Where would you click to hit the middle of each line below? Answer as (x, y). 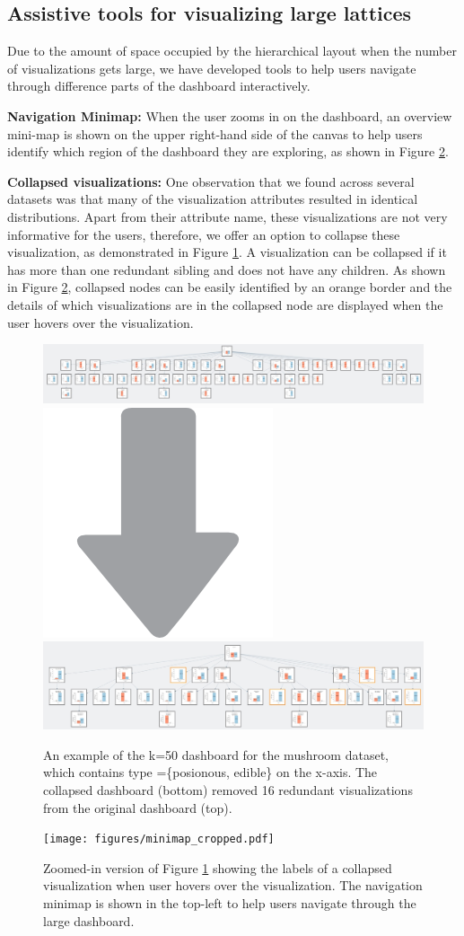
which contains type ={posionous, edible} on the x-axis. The (210, 772)
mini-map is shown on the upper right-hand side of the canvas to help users (215, 133)
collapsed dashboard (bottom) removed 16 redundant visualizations (228, 790)
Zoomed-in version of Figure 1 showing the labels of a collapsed (218, 867)
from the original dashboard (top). (138, 807)
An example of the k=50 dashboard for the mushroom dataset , (216, 754)
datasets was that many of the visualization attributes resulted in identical (213, 199)
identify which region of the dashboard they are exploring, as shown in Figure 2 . (228, 151)
